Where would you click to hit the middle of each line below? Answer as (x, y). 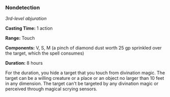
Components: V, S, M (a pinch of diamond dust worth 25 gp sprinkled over (83, 48)
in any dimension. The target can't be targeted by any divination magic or (82, 84)
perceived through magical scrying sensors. (51, 89)
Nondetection (23, 8)
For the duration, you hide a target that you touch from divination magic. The (85, 73)
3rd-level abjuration (26, 19)
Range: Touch (20, 38)
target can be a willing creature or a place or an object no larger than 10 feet (85, 78)
